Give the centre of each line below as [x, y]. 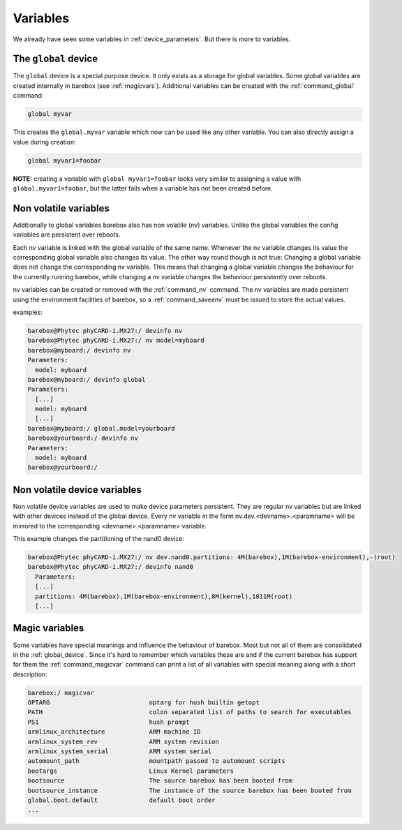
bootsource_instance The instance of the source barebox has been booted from [189, 790]
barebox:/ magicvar [61, 692]
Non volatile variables [61, 208]
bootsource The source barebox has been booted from [160, 781]
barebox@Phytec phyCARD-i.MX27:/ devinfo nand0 [110, 567]
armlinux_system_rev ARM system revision [123, 741]
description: [30, 674]
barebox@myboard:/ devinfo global [87, 379]
